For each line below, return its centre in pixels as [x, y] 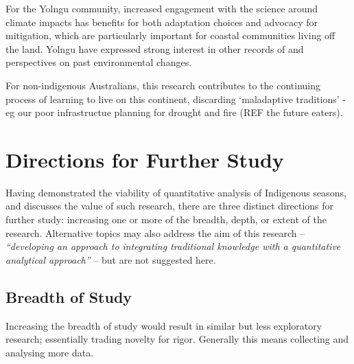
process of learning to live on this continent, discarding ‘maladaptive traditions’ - [176, 99]
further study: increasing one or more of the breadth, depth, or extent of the [166, 219]
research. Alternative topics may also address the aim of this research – [155, 232]
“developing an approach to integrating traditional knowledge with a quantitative [173, 246]
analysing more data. [50, 352]
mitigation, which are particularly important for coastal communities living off [170, 35]
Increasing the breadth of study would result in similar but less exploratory [164, 325]
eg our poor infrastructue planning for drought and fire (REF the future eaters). [174, 112]
